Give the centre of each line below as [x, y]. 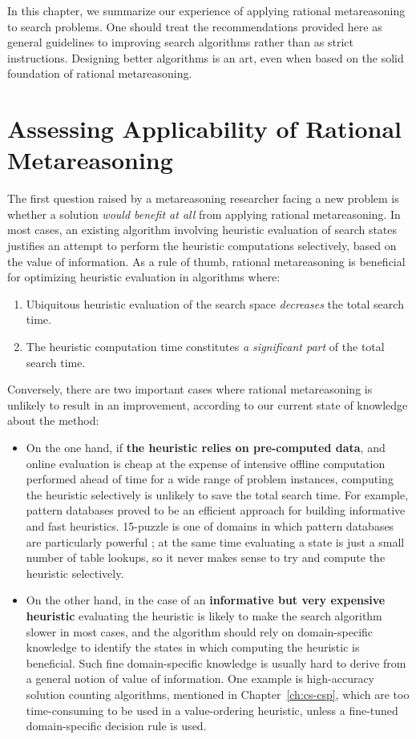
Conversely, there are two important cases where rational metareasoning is [190, 389]
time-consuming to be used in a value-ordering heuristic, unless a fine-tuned [212, 710]
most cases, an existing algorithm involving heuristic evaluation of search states [202, 230]
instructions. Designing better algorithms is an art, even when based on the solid [206, 57]
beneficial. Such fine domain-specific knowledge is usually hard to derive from [216, 662]
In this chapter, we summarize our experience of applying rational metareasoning [206, 10]
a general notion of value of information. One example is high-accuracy [200, 678]
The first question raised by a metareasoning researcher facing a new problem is [203, 198]
